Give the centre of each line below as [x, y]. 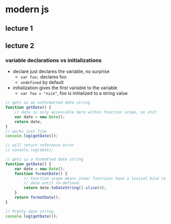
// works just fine [26, 131]
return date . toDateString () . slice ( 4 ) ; [65, 188]
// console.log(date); [29, 150]
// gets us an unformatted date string [48, 103]
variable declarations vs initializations [54, 60]
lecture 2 [20, 45]
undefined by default [42, 83]
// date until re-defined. [52, 183]
